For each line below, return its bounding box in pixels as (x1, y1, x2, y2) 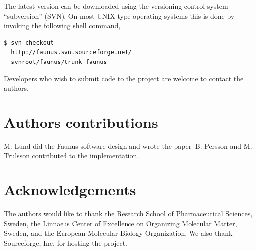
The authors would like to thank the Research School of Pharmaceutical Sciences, (4, 208, 253, 219)
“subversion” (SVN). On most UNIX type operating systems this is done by (4, 10, 235, 21)
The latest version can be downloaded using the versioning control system (4, 1, 228, 11)
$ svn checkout (4, 39, 54, 46)
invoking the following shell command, (4, 20, 121, 31)
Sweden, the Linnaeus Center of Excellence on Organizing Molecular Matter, (4, 218, 237, 228)
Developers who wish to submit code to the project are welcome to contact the (4, 73, 244, 83)
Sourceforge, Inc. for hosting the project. (4, 237, 127, 248)
